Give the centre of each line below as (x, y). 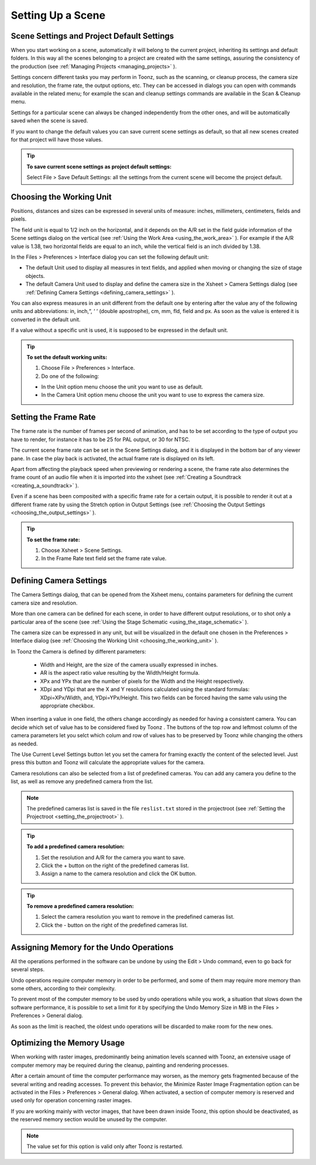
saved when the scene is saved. (49, 121)
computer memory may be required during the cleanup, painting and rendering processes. (120, 1065)
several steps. (28, 970)
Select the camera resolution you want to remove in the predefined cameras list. (138, 917)
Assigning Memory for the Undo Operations (92, 947)
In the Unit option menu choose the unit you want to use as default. (122, 387)
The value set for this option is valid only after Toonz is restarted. (105, 1146)
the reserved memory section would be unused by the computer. (89, 1119)
